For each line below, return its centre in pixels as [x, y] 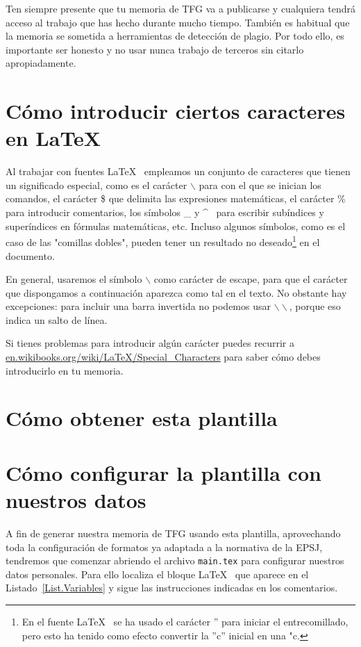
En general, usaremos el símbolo [74, 279]
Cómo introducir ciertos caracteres [176, 111]
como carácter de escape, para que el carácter [251, 279]
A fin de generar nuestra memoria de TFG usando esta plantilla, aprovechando [173, 533]
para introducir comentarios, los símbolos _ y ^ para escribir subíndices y [165, 212]
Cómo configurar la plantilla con [163, 472]
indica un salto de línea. [57, 319]
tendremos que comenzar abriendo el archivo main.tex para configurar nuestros [175, 560]
